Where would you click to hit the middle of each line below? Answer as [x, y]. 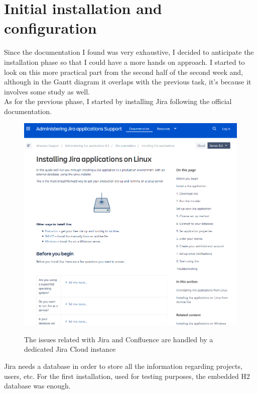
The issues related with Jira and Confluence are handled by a [119, 339]
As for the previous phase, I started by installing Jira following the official [118, 101]
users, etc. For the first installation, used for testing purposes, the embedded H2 [127, 376]
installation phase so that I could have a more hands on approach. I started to [124, 62]
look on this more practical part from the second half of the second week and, [123, 72]
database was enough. [37, 386]
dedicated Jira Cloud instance [70, 349]
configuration [50, 28]
